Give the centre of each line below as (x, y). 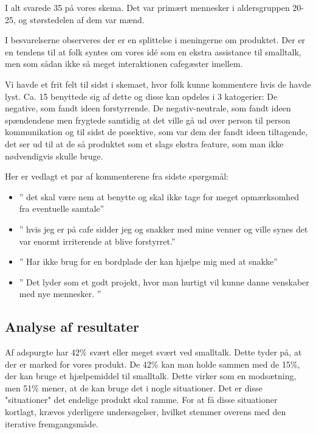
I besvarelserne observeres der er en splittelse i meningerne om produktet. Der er (155, 40)
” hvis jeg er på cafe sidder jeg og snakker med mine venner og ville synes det (163, 229)
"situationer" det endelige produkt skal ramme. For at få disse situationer (141, 400)
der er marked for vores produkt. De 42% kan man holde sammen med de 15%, (153, 364)
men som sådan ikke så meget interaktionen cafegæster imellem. (124, 64)
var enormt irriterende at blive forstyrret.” (97, 241)
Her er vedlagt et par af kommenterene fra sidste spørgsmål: (117, 176)
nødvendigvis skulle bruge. (54, 156)
